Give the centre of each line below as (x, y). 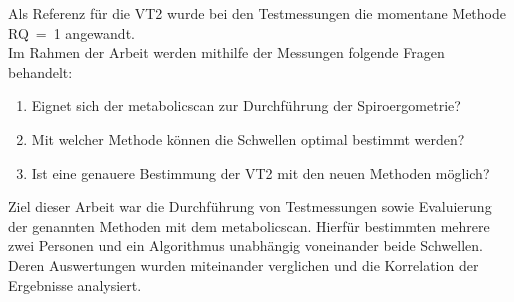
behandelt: (40, 71)
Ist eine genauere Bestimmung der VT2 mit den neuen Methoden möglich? (260, 172)
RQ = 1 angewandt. (71, 32)
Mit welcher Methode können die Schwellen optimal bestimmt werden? (248, 138)
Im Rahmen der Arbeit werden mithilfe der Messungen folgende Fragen (226, 52)
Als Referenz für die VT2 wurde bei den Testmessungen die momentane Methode (257, 13)
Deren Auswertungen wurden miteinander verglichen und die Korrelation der (243, 264)
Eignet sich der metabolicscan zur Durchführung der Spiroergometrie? (246, 105)
